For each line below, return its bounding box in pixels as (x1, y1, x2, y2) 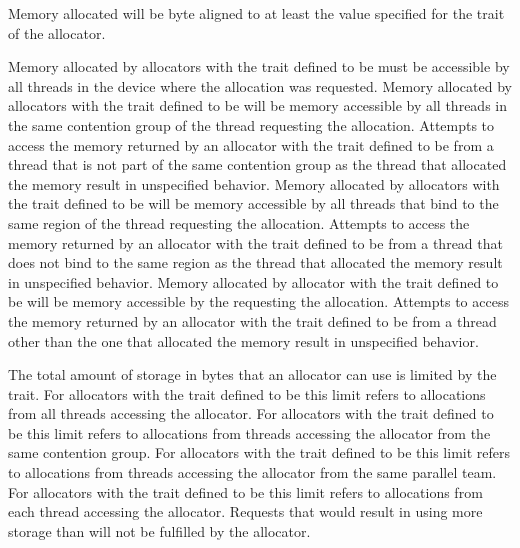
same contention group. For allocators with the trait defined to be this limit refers (8, 442, 511, 463)
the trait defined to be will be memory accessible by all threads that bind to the (8, 193, 499, 214)
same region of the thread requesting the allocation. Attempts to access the (8, 212, 470, 233)
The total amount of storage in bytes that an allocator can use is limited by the (8, 364, 497, 385)
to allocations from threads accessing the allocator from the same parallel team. (8, 462, 497, 483)
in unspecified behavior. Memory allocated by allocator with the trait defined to (8, 271, 499, 292)
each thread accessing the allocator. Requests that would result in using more (8, 501, 483, 522)
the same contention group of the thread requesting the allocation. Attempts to (8, 114, 495, 135)
